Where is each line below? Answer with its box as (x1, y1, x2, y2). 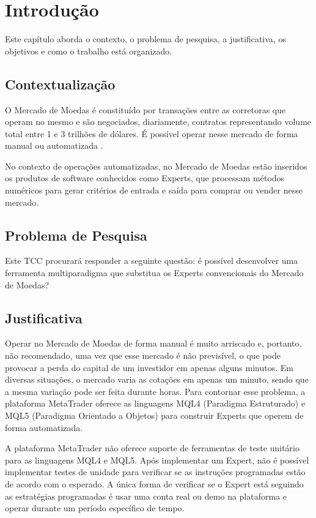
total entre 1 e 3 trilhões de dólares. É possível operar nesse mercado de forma (5, 127, 298, 140)
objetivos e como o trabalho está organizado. (5, 44, 172, 57)
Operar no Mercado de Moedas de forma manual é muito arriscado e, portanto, (5, 337, 302, 350)
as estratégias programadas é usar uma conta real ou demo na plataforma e (5, 489, 287, 502)
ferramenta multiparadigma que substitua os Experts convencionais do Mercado (5, 266, 304, 279)
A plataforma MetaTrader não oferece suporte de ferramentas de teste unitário (5, 441, 299, 454)
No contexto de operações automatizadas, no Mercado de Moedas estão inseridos (5, 159, 307, 172)
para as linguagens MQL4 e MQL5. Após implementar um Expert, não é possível (5, 453, 309, 466)
